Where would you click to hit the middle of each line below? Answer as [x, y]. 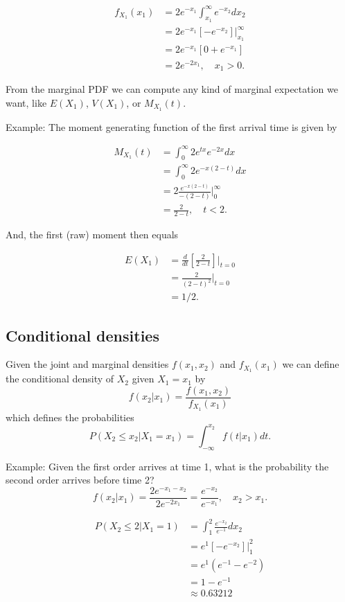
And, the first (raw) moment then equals [92, 234]
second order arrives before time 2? [80, 480]
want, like [26, 102]
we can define [311, 364]
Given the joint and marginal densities [87, 364]
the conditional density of [60, 379]
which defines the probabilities [70, 417]
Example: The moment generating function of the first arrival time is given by [171, 126]
